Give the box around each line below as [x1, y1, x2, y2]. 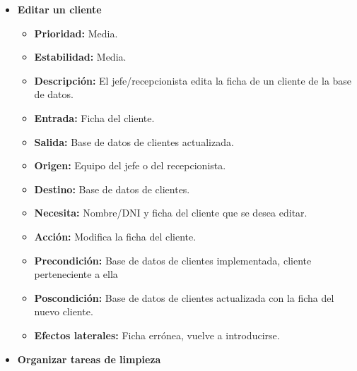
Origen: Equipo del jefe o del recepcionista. [34, 158, 226, 173]
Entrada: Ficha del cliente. [34, 110, 155, 125]
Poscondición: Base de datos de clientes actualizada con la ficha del [34, 290, 334, 305]
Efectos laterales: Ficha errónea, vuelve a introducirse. [34, 327, 280, 342]
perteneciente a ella [34, 267, 118, 281]
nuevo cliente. [34, 304, 93, 319]
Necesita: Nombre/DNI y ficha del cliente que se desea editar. [34, 205, 308, 220]
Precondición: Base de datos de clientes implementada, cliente [34, 253, 312, 267]
